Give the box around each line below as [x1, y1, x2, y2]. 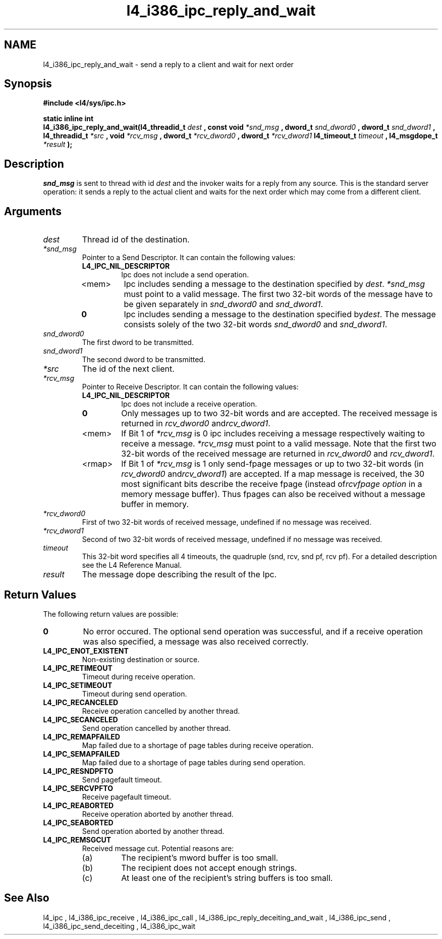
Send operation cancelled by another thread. [82, 723, 231, 732]
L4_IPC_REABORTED [43, 801, 114, 810]
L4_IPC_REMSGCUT [43, 835, 112, 844]
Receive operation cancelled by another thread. [82, 706, 240, 715]
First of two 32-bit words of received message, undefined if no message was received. [82, 518, 371, 527]
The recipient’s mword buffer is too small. [121, 852, 279, 863]
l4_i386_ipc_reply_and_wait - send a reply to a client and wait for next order [43, 60, 294, 69]
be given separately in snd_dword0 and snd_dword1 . [124, 299, 323, 310]
